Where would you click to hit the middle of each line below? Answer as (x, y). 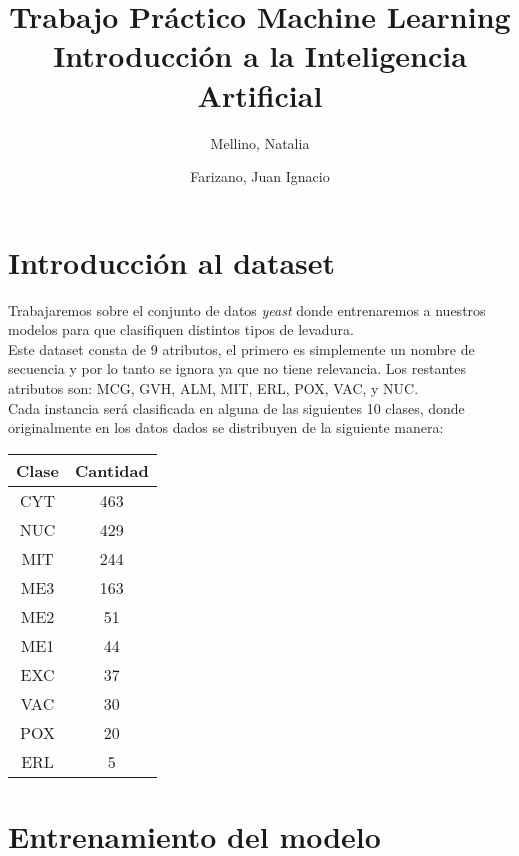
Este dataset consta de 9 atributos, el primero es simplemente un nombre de (241, 348)
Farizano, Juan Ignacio (260, 176)
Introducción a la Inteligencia (260, 55)
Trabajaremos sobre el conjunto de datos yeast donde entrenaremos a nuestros (247, 309)
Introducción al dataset (172, 261)
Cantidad (112, 470)
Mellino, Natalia (260, 142)
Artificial (260, 94)
